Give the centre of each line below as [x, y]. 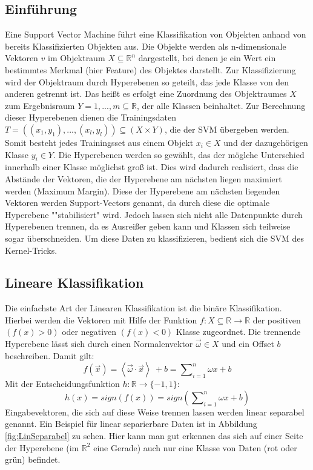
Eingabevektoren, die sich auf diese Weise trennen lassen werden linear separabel [155, 412]
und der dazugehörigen [266, 142]
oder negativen [89, 332]
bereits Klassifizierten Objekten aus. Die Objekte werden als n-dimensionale [146, 46]
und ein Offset [248, 344]
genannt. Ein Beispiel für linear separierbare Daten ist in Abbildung [131, 424]
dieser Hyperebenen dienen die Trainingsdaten [91, 117]
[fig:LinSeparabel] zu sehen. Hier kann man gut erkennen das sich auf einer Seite [154, 436]
